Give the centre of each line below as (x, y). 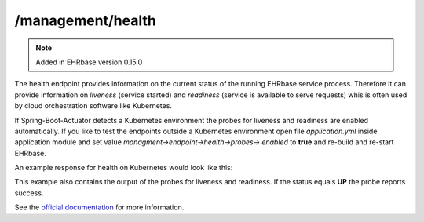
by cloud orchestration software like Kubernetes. (93, 106)
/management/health (85, 20)
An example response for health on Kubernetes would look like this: (124, 168)
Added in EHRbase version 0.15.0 (89, 62)
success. (29, 193)
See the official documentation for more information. (99, 207)
